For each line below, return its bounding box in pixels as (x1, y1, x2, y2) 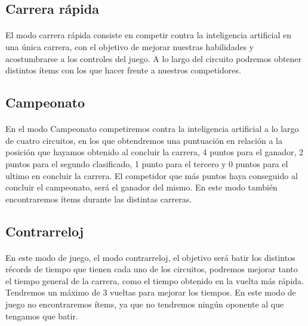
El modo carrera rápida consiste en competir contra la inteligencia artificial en (5, 29, 291, 41)
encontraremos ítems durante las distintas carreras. (5, 192, 192, 205)
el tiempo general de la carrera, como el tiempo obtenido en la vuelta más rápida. (5, 274, 304, 287)
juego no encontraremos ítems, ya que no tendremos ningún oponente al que (5, 298, 284, 310)
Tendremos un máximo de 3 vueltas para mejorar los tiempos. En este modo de (5, 286, 296, 299)
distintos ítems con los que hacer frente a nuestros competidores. (5, 64, 241, 76)
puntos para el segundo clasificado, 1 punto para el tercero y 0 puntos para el (5, 157, 288, 170)
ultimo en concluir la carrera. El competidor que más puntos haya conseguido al (5, 169, 298, 182)
